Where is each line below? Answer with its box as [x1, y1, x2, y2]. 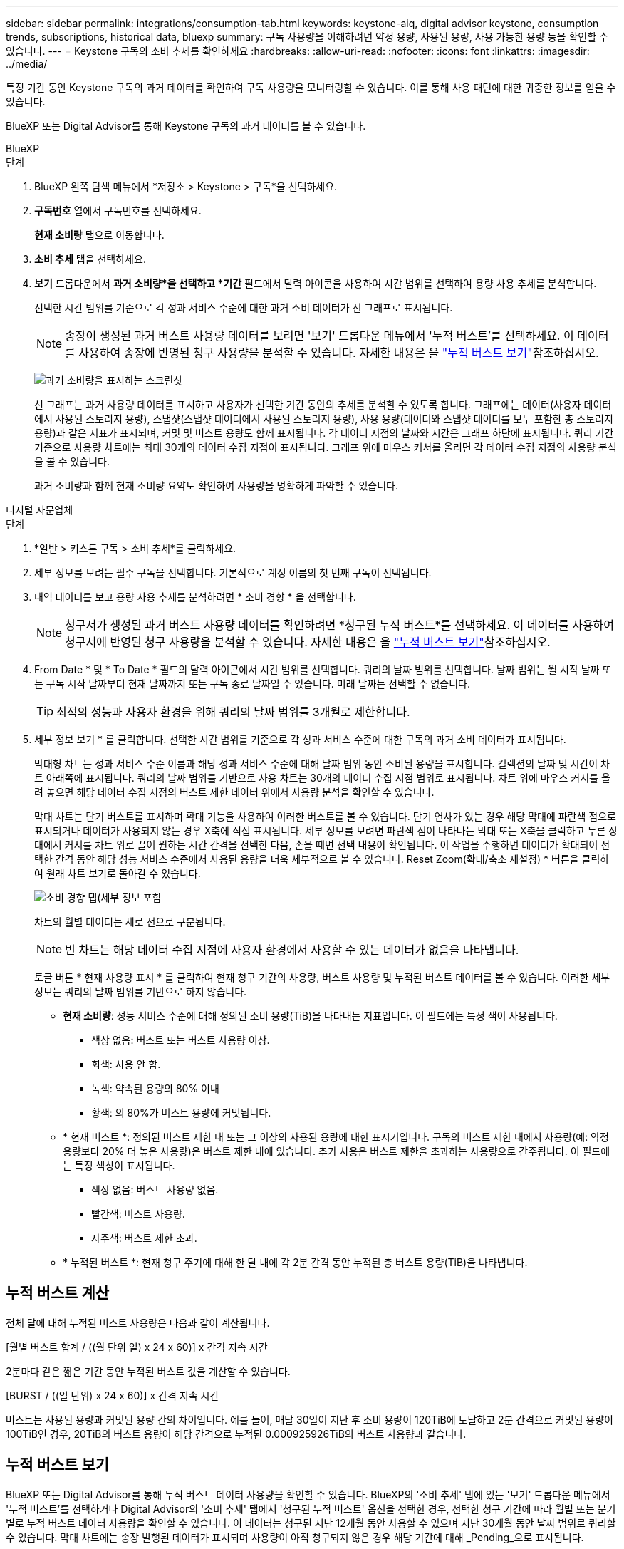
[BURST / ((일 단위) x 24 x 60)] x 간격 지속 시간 [6, 1389, 219, 1402]
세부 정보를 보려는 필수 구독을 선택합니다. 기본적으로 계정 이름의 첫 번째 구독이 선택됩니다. [34, 566, 432, 579]
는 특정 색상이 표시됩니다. [63, 1159, 175, 1171]
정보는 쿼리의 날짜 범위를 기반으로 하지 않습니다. [34, 985, 247, 998]
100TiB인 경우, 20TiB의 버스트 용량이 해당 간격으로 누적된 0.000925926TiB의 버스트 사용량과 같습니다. [6, 1427, 467, 1440]
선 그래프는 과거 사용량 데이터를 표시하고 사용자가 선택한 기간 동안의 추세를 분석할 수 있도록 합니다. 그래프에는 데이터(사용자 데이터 [34, 398, 612, 410]
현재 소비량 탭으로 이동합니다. [34, 229, 165, 241]
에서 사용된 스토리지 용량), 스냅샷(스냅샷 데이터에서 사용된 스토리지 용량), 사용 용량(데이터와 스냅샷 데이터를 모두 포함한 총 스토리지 [34, 413, 613, 425]
